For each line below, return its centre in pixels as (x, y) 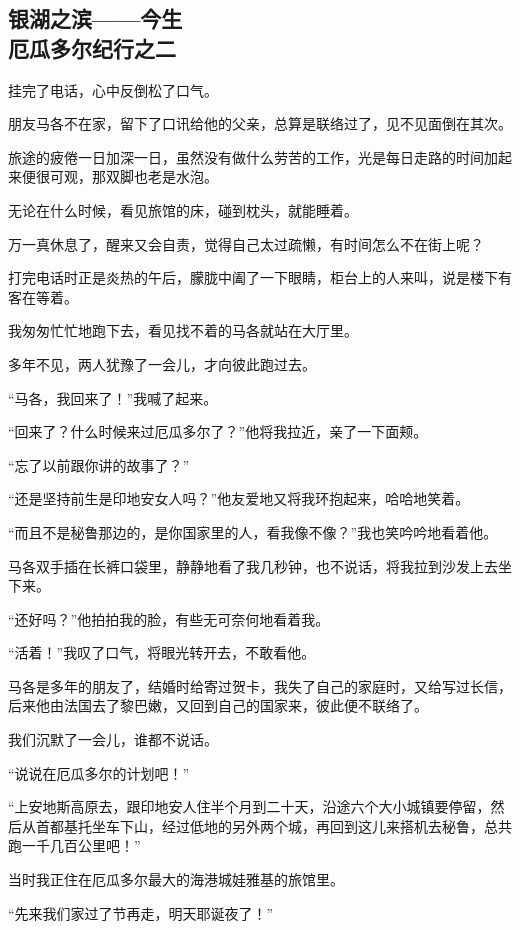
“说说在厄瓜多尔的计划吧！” (99, 772)
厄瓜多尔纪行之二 (92, 47)
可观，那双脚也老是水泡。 (133, 176)
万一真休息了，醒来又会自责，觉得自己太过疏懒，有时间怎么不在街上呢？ (246, 243)
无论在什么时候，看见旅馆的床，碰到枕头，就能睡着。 (183, 209)
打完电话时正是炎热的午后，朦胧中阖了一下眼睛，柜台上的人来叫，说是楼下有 (260, 277)
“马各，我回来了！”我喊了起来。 (113, 397)
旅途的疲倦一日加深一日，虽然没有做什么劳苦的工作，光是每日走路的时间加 (253, 156)
